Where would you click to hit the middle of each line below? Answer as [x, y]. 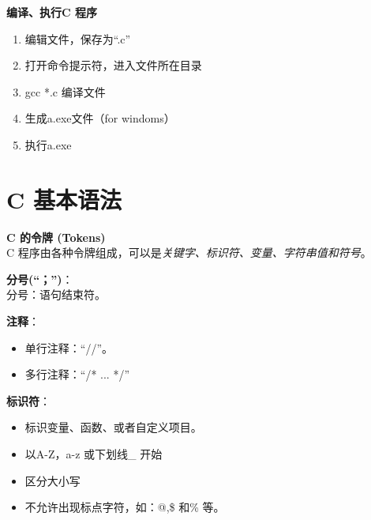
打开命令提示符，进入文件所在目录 [113, 65]
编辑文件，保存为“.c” [78, 38]
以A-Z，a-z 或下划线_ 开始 [94, 454]
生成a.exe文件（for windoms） [100, 118]
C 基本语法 [64, 199]
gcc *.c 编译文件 [65, 91]
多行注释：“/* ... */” [77, 374]
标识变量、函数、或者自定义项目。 [113, 427]
